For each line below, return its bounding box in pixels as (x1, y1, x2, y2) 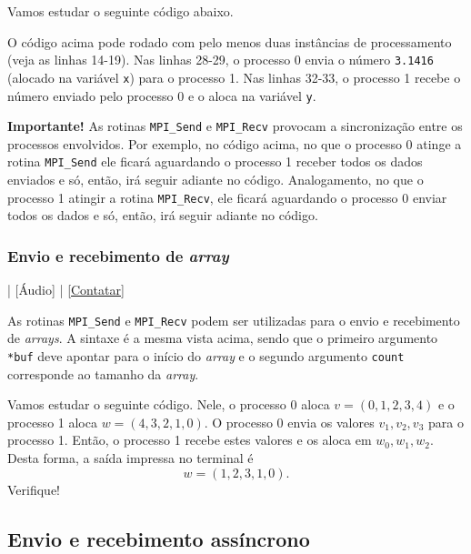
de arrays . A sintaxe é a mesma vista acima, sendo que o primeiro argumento (7, 328, 438, 348)
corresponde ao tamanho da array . (7, 364, 199, 383)
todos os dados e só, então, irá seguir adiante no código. (7, 206, 318, 225)
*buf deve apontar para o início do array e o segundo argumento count (7, 346, 405, 365)
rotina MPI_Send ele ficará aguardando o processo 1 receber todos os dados (7, 152, 423, 171)
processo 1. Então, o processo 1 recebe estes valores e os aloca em (7, 430, 372, 449)
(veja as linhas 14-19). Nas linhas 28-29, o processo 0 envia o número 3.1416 (7, 50, 434, 69)
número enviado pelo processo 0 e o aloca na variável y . (7, 86, 316, 105)
